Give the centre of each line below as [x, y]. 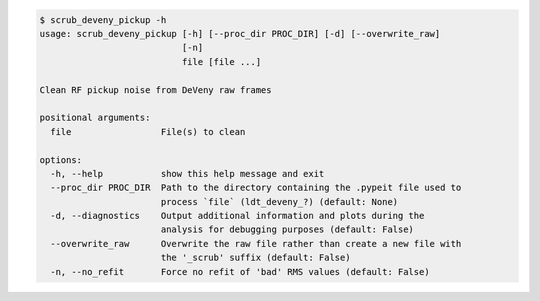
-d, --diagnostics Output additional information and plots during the [237, 216]
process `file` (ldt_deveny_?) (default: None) [279, 201]
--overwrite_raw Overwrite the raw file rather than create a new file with [256, 243]
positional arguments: [95, 118]
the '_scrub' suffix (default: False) [255, 258]
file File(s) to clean [148, 131]
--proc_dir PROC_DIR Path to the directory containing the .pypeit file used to [256, 188]
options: [61, 159]
